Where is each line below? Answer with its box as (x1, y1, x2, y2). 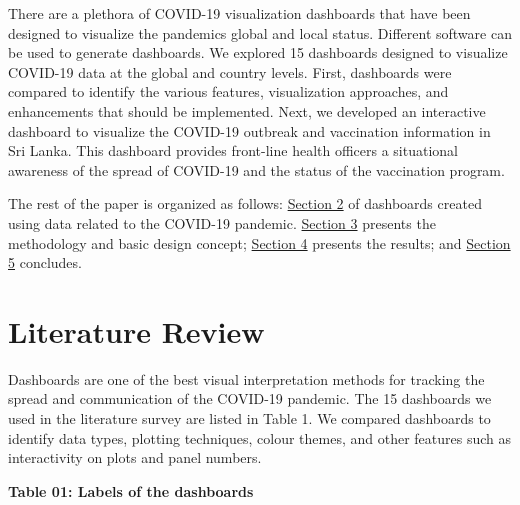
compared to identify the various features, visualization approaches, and (8, 81, 449, 102)
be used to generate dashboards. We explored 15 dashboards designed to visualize (8, 42, 508, 63)
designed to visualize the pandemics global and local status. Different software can (8, 22, 512, 43)
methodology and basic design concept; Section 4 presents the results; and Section (8, 232, 511, 253)
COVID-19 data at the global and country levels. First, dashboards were (8, 61, 452, 82)
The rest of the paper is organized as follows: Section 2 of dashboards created (8, 193, 482, 214)
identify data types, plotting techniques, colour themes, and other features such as (8, 427, 512, 448)
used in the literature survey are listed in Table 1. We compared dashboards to (8, 408, 491, 429)
